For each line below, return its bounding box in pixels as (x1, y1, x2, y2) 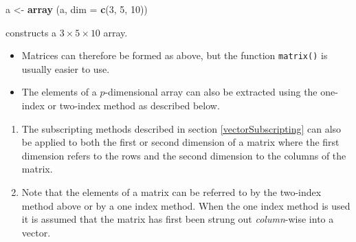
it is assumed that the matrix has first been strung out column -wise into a (21, 212, 334, 226)
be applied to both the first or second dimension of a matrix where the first (21, 135, 340, 149)
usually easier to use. (21, 61, 110, 76)
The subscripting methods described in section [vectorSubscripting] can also (21, 121, 342, 135)
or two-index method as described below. (47, 98, 220, 113)
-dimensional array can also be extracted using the (104, 85, 318, 99)
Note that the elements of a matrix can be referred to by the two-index (21, 185, 322, 199)
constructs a (5, 25, 57, 39)
